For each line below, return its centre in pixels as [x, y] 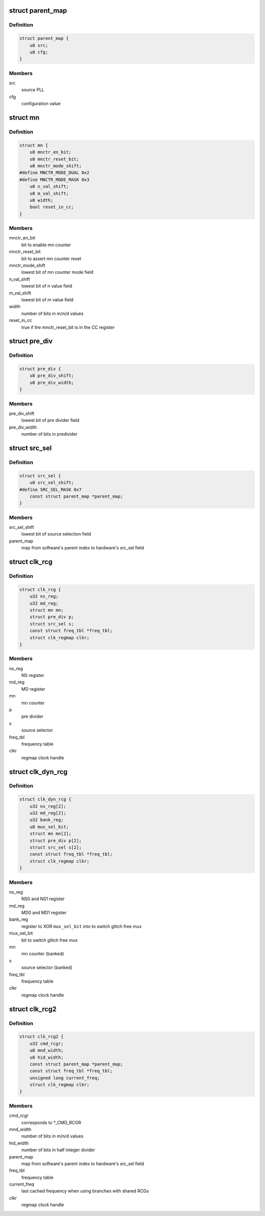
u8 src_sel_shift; [52, 483]
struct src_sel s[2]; [56, 847]
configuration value [41, 103]
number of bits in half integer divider [58, 1150]
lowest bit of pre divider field [50, 420]
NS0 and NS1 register [43, 899]
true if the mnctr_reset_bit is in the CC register [68, 327]
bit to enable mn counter [46, 245]
